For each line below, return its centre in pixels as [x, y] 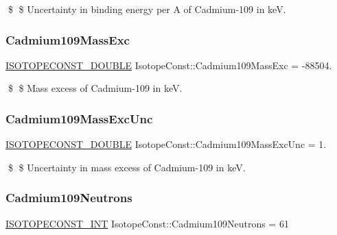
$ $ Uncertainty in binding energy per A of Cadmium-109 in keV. [147, 9]
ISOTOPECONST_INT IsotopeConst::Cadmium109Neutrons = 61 [147, 223]
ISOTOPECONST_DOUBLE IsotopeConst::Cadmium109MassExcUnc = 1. [166, 144]
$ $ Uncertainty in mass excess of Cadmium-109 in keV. [127, 167]
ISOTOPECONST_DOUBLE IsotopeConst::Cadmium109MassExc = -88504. [169, 65]
